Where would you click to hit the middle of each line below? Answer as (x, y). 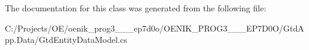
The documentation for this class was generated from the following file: (136, 8)
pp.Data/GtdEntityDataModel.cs (66, 40)
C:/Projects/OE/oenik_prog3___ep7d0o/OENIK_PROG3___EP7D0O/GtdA (154, 28)
